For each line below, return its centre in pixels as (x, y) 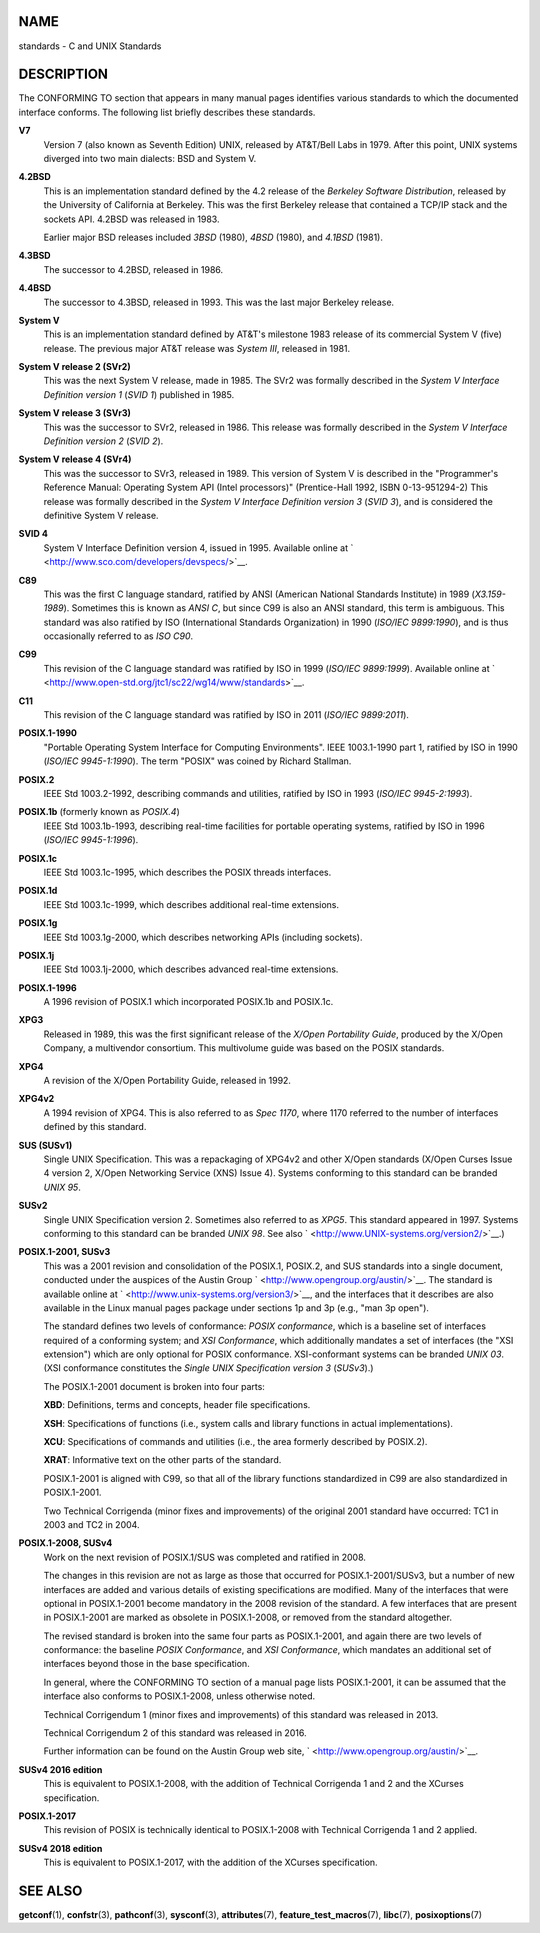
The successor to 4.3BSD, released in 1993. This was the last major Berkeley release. (219, 302)
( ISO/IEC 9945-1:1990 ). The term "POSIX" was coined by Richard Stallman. (197, 761)
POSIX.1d (38, 891)
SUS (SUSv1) (45, 1145)
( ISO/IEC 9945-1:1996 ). (91, 840)
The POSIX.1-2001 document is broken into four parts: (154, 1386)
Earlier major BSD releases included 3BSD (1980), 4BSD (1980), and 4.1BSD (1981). (213, 237)
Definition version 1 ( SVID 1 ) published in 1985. (139, 394)
